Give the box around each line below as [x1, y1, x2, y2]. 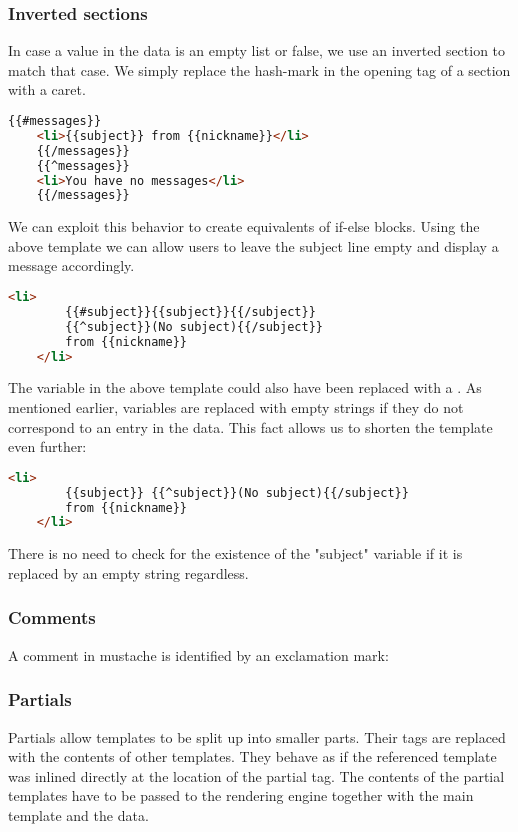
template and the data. [8, 804, 149, 825]
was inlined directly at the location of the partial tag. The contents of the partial [8, 765, 505, 786]
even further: [8, 436, 87, 457]
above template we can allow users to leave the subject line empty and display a [8, 235, 499, 256]
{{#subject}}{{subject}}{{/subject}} [65, 304, 316, 319]
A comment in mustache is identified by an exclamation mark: [8, 644, 389, 665]
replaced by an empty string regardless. [8, 562, 249, 583]
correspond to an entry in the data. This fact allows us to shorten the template [8, 416, 493, 437]
